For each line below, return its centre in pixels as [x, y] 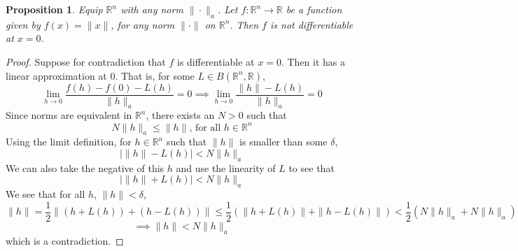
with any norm [152, 9]
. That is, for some [155, 75]
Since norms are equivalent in [69, 115]
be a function [314, 9]
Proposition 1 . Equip [54, 9]
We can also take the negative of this [85, 167]
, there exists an [180, 115]
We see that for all [45, 194]
